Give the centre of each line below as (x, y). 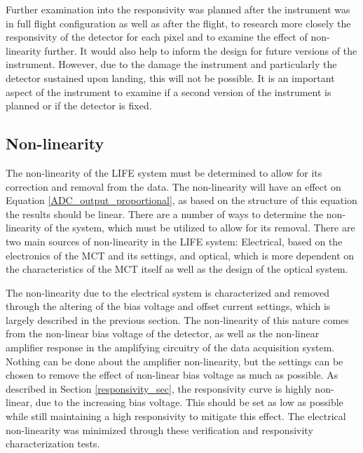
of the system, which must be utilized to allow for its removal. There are (200, 228)
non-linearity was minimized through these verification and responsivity (159, 430)
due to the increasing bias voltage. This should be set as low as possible (189, 402)
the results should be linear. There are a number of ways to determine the (165, 214)
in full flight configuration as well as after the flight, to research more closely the (178, 23)
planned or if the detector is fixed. (79, 106)
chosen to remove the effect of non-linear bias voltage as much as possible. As (172, 375)
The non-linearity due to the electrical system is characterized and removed (167, 292)
